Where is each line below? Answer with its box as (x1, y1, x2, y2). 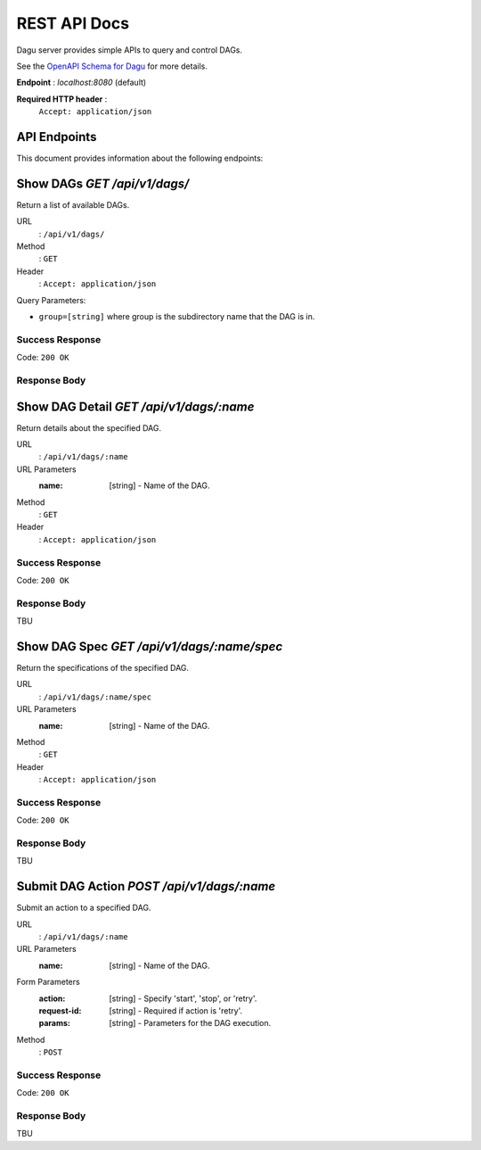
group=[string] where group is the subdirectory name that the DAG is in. (38, 311, 315, 322)
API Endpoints (16, 129, 97, 145)
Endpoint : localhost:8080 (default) (16, 77, 147, 88)
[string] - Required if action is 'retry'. (109, 1005, 243, 1016)
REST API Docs (16, 13, 129, 33)
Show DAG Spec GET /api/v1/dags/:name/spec (16, 639, 283, 654)
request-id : (38, 1005, 82, 1016)
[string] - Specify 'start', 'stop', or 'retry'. (109, 993, 257, 1004)
